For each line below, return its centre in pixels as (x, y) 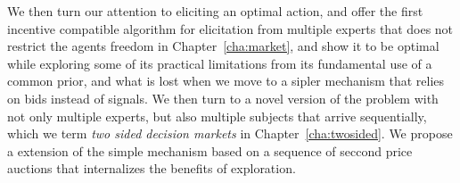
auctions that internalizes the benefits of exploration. (152, 168)
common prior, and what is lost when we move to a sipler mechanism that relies (226, 81)
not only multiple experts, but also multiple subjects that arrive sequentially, (217, 116)
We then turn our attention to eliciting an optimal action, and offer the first (215, 11)
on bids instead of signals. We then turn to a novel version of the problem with (223, 98)
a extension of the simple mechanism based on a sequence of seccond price (210, 150)
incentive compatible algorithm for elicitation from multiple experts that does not (230, 28)
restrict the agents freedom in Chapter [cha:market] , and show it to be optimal (223, 46)
